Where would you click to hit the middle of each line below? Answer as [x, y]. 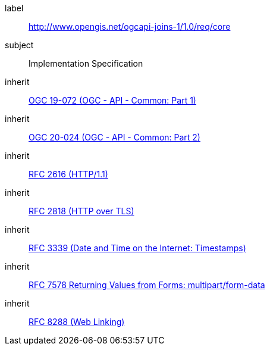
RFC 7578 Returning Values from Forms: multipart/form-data [147, 285]
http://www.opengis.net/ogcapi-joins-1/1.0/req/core [130, 26]
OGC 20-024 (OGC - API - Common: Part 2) [114, 137]
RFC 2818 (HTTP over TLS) [81, 211]
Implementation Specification [86, 63]
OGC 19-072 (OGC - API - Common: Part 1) [112, 100]
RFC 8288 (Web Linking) [77, 322]
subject [19, 45]
